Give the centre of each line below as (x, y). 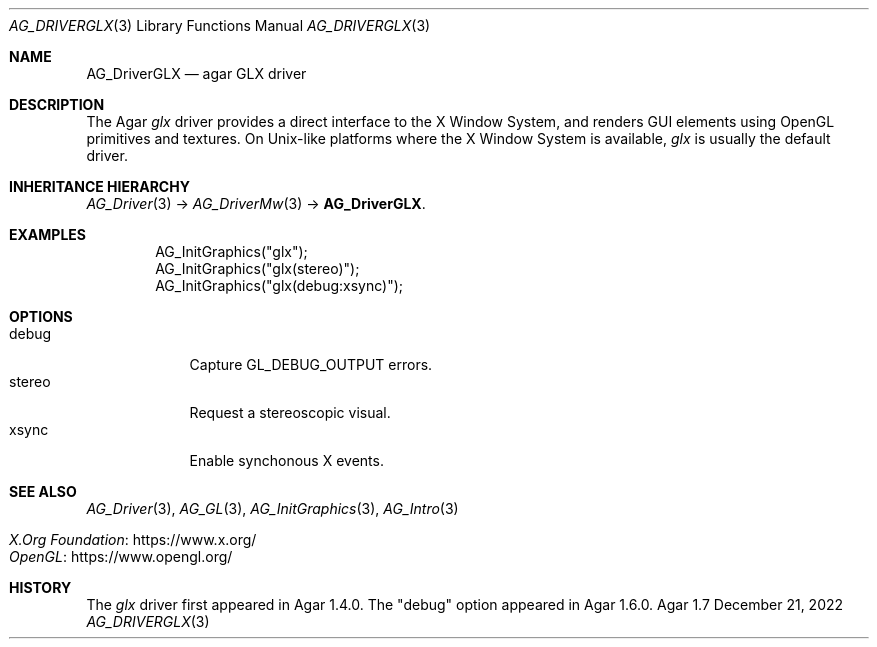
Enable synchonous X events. (286, 460)
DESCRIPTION (57, 104)
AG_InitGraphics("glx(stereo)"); (257, 268)
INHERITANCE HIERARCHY (99, 186)
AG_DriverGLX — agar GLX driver (196, 73)
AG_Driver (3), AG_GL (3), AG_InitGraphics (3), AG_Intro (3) (272, 508)
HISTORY (40, 587)
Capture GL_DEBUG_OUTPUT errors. (311, 364)
